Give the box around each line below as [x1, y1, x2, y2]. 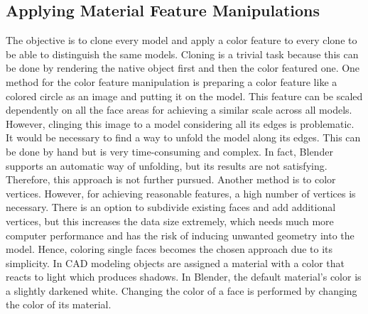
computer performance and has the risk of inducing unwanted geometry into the [6, 227, 355, 242]
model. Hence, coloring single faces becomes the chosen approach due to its [6, 242, 333, 256]
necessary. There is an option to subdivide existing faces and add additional [6, 200, 336, 215]
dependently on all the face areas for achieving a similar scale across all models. [6, 102, 352, 117]
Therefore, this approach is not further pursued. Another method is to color [6, 172, 336, 187]
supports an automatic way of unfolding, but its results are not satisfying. [6, 158, 328, 173]
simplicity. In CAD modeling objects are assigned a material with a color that [6, 255, 345, 270]
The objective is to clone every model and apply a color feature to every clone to [6, 33, 357, 48]
